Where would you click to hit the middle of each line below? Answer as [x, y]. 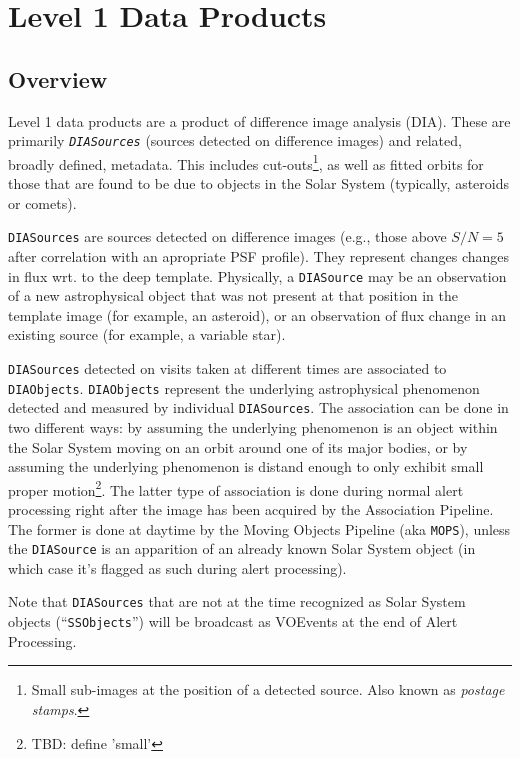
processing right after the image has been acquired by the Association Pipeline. [251, 508]
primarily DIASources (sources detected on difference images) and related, [235, 140]
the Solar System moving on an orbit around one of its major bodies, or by [238, 446]
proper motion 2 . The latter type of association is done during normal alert [236, 488]
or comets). [42, 202]
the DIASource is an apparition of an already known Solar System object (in [242, 548]
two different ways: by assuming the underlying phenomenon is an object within [253, 426]
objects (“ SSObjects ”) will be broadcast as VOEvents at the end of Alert [233, 621]
